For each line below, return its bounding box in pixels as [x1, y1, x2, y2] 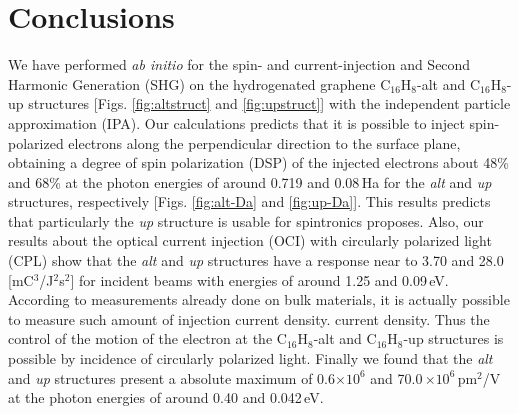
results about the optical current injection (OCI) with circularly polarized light [8, 230, 492, 251]
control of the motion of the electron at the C [8, 328, 287, 349]
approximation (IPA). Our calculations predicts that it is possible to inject [8, 112, 465, 133]
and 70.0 [370, 367, 423, 388]
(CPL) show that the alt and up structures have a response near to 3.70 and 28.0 [8, 250, 504, 271]
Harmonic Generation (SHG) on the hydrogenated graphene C [8, 73, 391, 94]
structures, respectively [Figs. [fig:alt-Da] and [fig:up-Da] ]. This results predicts [8, 191, 491, 212]
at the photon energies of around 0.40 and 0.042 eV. [8, 387, 324, 408]
